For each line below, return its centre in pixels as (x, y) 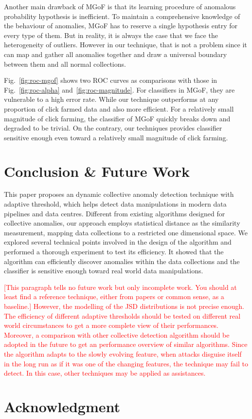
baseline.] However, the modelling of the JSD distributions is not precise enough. (124, 306)
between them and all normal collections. (65, 64)
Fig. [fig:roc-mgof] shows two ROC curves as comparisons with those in (111, 80)
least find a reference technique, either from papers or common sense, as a (114, 296)
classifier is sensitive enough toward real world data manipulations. (104, 271)
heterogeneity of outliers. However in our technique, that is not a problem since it (126, 45)
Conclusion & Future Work (97, 171)
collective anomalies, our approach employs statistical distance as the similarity (122, 223)
